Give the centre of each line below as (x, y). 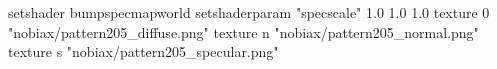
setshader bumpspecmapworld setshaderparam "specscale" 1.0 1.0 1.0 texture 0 (249, 12)
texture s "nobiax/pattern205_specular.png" (143, 51)
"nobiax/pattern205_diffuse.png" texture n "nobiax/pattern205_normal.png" (243, 31)
